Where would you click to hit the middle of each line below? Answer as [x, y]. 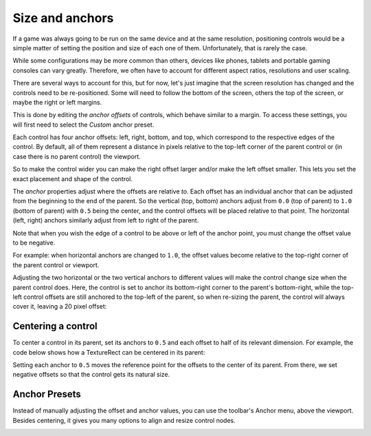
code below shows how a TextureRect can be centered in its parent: [109, 352]
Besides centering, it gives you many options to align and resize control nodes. [124, 420]
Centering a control [55, 326]
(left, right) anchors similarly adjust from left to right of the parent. [106, 220]
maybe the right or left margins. [57, 102]
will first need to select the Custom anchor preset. [83, 125]
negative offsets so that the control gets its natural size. [91, 375]
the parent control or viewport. [56, 264]
